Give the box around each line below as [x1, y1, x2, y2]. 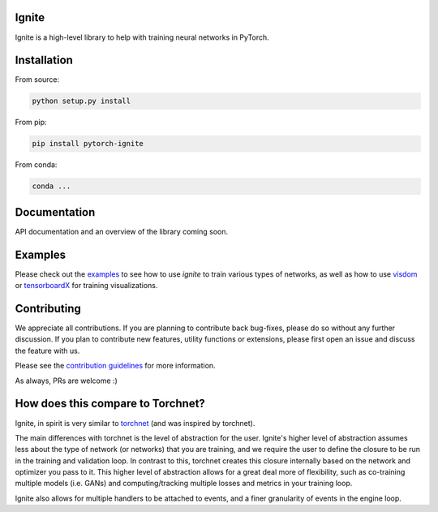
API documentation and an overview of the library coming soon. [15, 226, 229, 236]
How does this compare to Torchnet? [15, 397, 206, 411]
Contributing [15, 301, 81, 316]
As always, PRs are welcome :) [15, 376, 118, 385]
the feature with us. [15, 346, 80, 355]
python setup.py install [32, 97, 131, 105]
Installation [15, 54, 73, 67]
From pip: [15, 118, 48, 127]
